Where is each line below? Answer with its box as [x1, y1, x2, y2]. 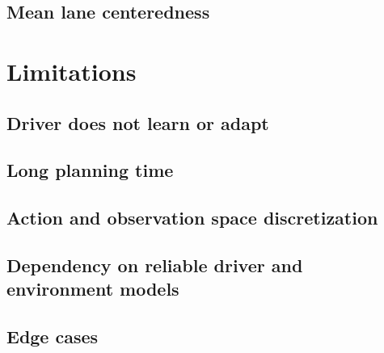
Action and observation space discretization [6, 205, 378, 230]
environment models [6, 276, 179, 301]
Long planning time [6, 158, 174, 183]
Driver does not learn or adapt [6, 110, 269, 135]
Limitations [6, 54, 137, 87]
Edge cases [6, 324, 99, 349]
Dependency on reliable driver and [6, 252, 303, 277]
